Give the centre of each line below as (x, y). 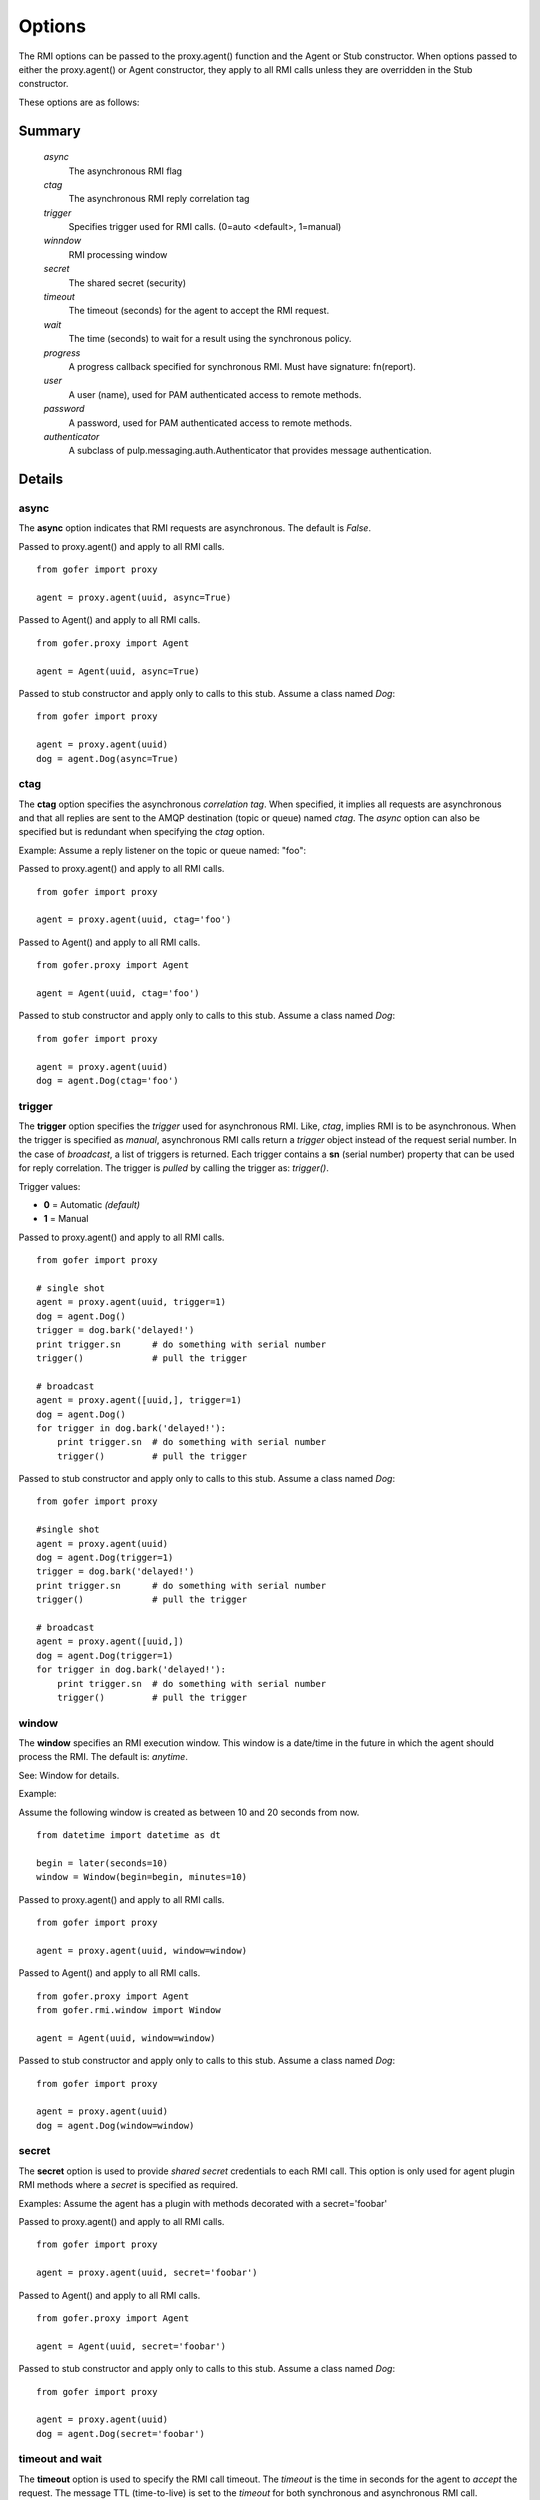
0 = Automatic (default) (91, 1205)
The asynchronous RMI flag (125, 171)
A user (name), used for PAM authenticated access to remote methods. (215, 394)
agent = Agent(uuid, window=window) (126, 2038)
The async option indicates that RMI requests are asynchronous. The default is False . (195, 528)
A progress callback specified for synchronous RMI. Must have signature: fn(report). (242, 366)
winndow (62, 241)
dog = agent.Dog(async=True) (107, 758)
